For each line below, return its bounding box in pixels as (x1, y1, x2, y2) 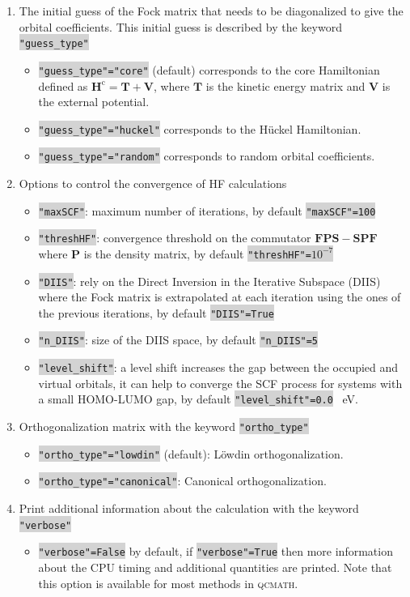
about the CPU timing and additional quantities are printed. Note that (38, 558, 392, 575)
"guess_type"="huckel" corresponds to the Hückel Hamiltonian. (38, 120, 361, 137)
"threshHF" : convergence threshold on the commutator (38, 229, 311, 246)
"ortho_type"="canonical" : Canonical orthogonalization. (38, 472, 327, 489)
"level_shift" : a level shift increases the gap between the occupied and (38, 359, 399, 376)
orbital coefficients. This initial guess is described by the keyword (19, 18, 342, 35)
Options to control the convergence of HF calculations (19, 175, 287, 191)
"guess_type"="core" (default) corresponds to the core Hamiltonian (38, 61, 380, 78)
